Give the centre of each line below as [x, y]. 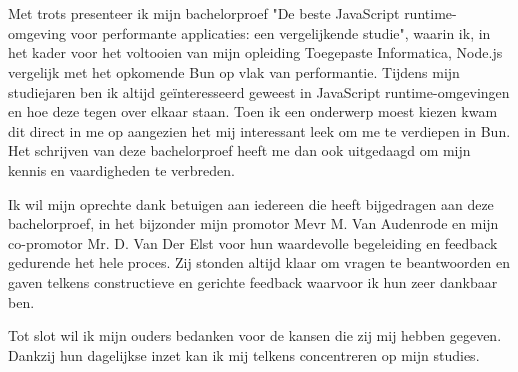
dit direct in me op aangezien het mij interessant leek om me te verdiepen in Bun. [259, 130]
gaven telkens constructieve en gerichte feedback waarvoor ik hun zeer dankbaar [253, 281]
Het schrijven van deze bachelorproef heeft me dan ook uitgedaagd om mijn [239, 150]
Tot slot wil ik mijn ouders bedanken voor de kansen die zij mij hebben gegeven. [255, 335]
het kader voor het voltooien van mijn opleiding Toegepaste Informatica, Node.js [255, 52]
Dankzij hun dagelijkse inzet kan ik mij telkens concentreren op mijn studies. [244, 354]
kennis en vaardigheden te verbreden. [121, 169]
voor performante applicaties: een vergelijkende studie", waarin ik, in [280, 32]
